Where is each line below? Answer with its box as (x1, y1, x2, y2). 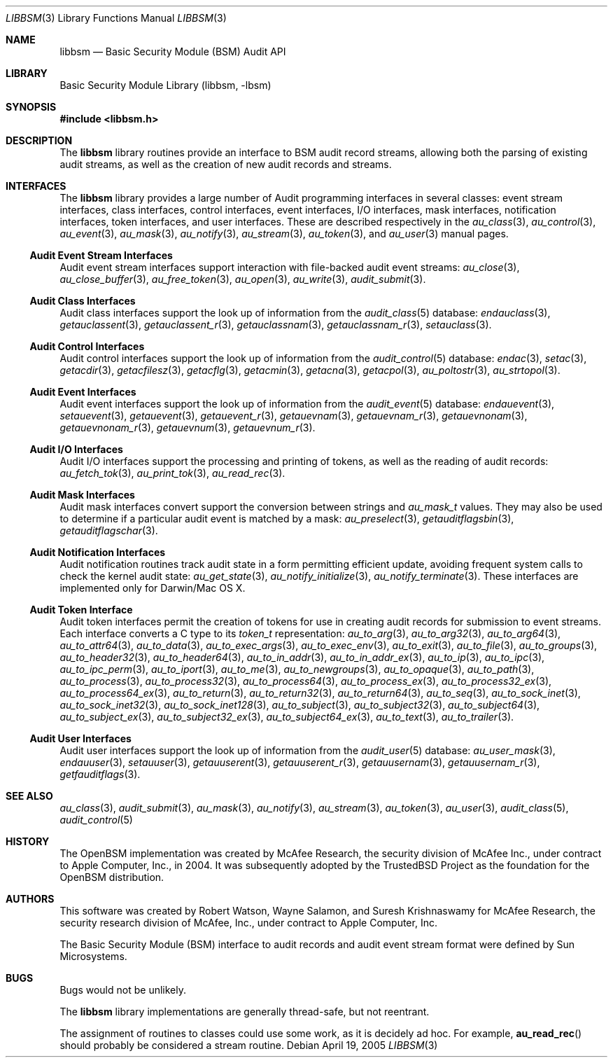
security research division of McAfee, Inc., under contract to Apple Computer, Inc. (59, 917, 437, 929)
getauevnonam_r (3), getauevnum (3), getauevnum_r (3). (59, 422, 316, 433)
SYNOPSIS (6, 101, 57, 113)
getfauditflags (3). (59, 768, 141, 780)
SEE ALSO (6, 790, 53, 802)
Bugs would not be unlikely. (59, 984, 186, 996)
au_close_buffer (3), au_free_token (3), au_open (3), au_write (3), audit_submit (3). (59, 273, 426, 285)
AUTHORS (6, 893, 55, 905)
